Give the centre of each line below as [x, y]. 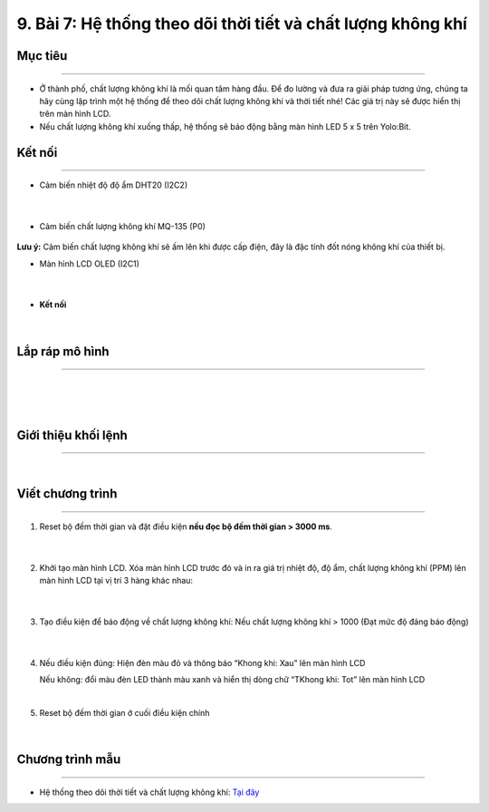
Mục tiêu [42, 56]
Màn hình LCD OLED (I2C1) [90, 264]
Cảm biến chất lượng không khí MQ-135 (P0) [122, 226]
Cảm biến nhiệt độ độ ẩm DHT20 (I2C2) [114, 185]
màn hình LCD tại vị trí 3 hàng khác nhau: [116, 581]
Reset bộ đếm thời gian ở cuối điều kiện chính [125, 712]
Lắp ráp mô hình [63, 351]
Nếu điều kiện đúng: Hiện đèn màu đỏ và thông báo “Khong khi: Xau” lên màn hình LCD [202, 662]
